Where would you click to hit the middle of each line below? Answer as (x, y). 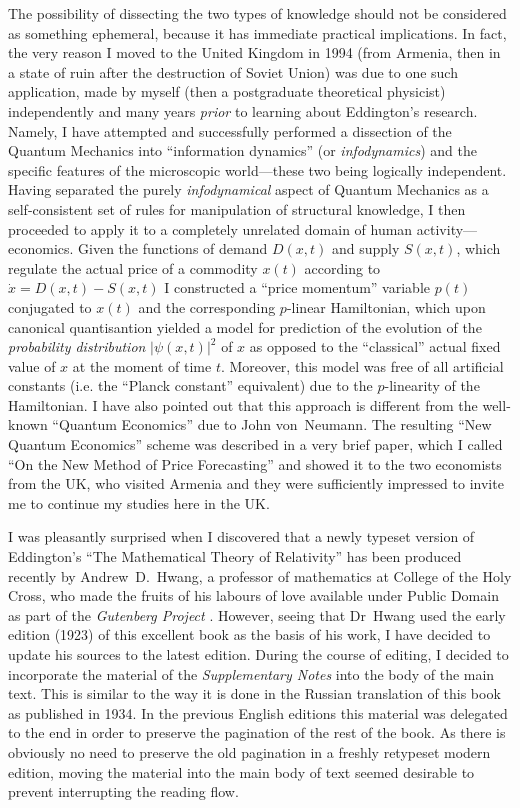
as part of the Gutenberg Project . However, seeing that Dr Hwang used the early (257, 614)
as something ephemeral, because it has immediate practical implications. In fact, (257, 32)
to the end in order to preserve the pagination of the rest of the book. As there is (257, 732)
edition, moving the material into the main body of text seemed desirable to (241, 771)
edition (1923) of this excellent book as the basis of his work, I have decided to (249, 634)
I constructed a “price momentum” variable (297, 287)
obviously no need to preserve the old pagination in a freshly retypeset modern (249, 751)
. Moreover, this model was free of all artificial (362, 365)
